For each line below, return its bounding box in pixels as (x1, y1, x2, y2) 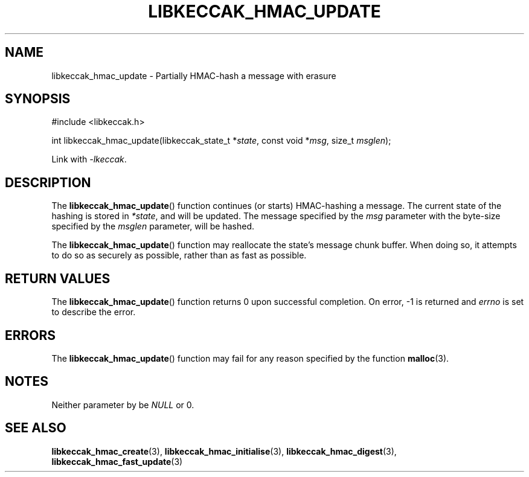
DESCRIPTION (5, 174, 91, 190)
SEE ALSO (5, 420, 66, 436)
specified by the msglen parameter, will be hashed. (51, 221, 255, 232)
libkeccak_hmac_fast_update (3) (51, 456, 183, 467)
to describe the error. (51, 307, 136, 318)
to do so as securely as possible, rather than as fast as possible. (51, 250, 307, 261)
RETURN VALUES (5, 271, 111, 286)
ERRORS (5, 327, 56, 343)
